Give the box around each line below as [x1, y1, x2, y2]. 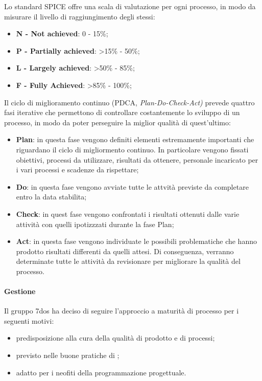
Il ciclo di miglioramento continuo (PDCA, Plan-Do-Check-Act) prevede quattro [4, 97, 255, 107]
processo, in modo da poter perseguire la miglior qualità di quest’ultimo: [4, 117, 231, 127]
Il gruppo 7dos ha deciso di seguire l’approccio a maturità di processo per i [4, 305, 239, 316]
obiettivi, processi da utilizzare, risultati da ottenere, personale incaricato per [16, 154, 258, 165]
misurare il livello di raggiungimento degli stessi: [4, 11, 155, 21]
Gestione [4, 286, 36, 297]
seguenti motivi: [4, 315, 54, 326]
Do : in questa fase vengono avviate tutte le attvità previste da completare [16, 181, 249, 192]
